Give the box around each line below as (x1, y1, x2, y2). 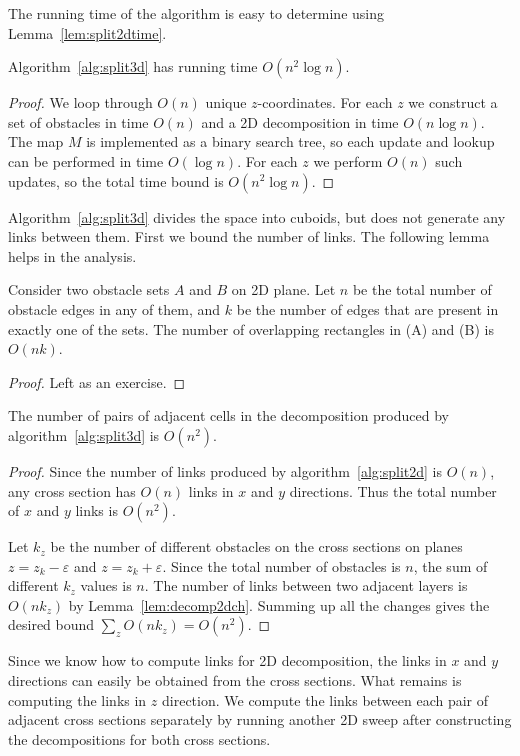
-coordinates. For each (257, 92, 393, 113)
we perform (313, 150, 383, 171)
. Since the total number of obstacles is (162, 555, 401, 576)
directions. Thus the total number (289, 480, 497, 501)
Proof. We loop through (8, 92, 153, 113)
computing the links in (8, 689, 147, 710)
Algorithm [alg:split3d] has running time (8, 56, 258, 77)
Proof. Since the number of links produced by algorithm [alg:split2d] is (8, 460, 442, 481)
